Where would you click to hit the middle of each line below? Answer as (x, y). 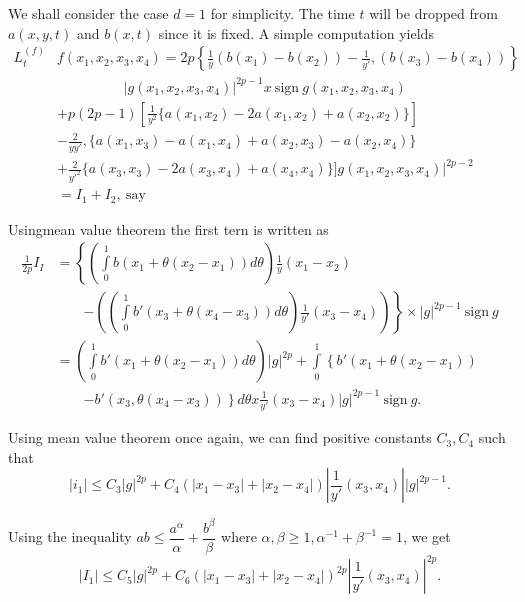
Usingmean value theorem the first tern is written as (168, 228)
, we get (426, 536)
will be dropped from (433, 13)
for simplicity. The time (282, 13)
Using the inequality (70, 536)
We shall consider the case (88, 13)
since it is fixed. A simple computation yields (296, 32)
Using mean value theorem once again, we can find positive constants (220, 437)
